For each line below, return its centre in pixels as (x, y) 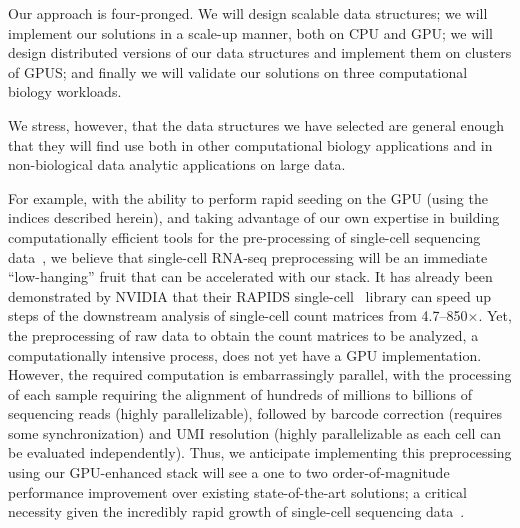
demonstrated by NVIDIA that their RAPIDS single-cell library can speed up (250, 295)
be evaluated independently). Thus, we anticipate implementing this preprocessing (260, 452)
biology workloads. (65, 91)
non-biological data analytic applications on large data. (177, 164)
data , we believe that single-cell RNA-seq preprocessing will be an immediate (248, 256)
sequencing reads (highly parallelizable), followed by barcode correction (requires (255, 413)
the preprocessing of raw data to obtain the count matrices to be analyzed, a (243, 334)
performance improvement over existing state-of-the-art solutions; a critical (238, 491)
